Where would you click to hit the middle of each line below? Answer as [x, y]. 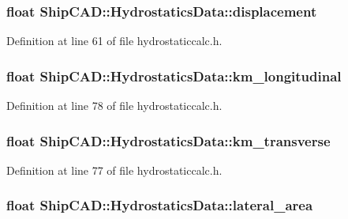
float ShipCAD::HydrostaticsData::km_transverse [168, 140]
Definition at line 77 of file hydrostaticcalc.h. [114, 170]
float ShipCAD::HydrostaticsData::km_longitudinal [174, 76]
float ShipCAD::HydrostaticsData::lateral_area [160, 205]
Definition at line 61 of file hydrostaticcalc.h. [114, 41]
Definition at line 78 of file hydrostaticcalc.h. [114, 106]
